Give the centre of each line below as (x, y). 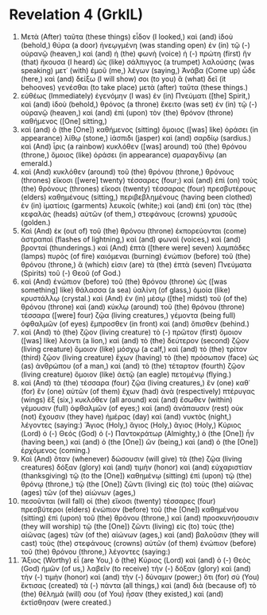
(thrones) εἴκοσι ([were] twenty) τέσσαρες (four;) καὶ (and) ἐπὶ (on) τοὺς (139, 180)
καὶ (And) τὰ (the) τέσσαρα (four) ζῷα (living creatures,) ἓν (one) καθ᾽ (135, 382)
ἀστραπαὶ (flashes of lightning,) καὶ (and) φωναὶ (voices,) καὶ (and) (131, 239)
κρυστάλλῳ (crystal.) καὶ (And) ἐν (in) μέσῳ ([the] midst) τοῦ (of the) (134, 298)
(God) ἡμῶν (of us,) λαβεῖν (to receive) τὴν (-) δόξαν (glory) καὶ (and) (135, 568)
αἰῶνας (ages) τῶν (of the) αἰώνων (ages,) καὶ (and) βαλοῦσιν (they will (140, 535)
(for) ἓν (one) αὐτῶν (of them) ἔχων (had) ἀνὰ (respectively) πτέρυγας (137, 391)
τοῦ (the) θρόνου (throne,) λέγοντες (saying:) (95, 551)
